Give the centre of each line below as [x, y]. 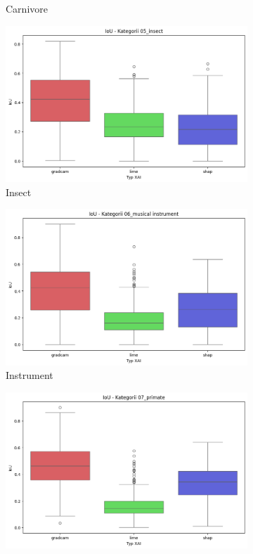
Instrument [30, 375]
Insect [19, 192]
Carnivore [27, 8]
